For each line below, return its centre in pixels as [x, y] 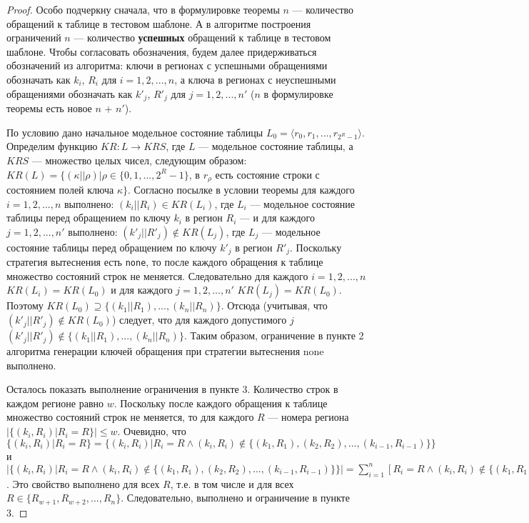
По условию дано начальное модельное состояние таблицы [135, 132]
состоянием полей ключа [60, 189]
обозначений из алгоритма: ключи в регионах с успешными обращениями [167, 65]
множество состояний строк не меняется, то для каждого [130, 417]
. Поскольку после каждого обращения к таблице [221, 403]
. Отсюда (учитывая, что [274, 305]
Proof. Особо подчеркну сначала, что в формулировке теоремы [143, 9]
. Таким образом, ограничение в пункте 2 [274, 335]
